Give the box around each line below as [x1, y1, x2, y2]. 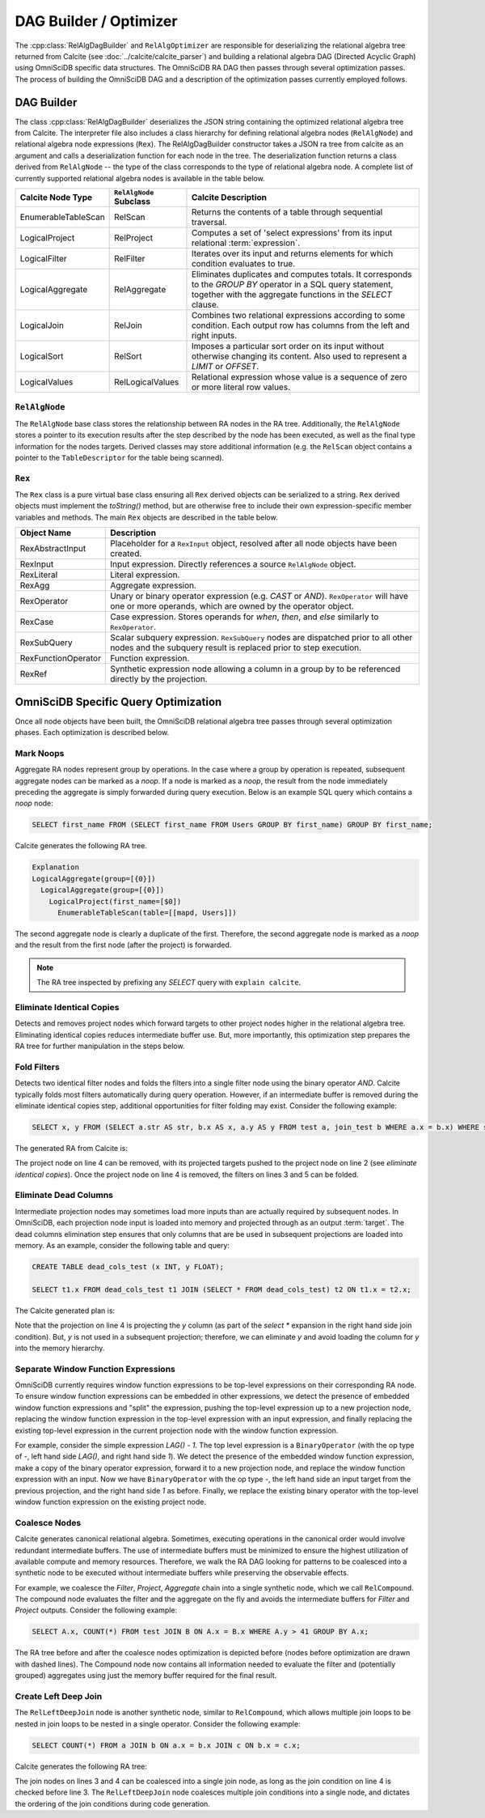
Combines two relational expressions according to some [191, 309, 406, 321]
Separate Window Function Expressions [15, 1363, 175, 1374]
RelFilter [113, 253, 145, 264]
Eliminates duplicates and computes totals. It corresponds [191, 268, 412, 279]
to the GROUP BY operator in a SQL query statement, [191, 278, 394, 290]
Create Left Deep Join [15, 1690, 103, 1701]
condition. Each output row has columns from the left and [191, 320, 410, 331]
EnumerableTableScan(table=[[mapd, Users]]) [57, 907, 238, 917]
